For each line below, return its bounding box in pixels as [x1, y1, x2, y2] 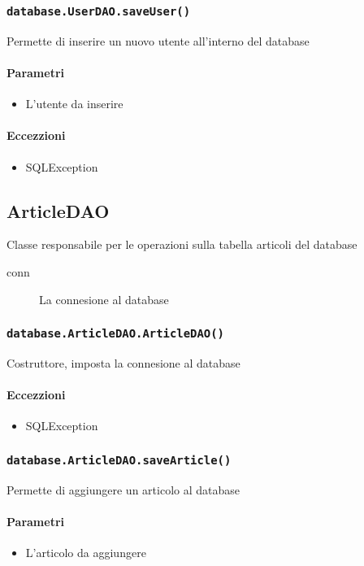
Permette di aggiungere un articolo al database [6, 481, 240, 498]
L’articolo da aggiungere [25, 544, 146, 561]
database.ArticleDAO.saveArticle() [6, 453, 232, 467]
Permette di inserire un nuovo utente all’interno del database [6, 32, 310, 49]
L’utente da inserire [25, 95, 123, 112]
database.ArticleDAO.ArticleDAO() [6, 327, 224, 341]
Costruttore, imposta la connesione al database [6, 354, 240, 371]
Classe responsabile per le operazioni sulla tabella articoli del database [6, 236, 357, 253]
